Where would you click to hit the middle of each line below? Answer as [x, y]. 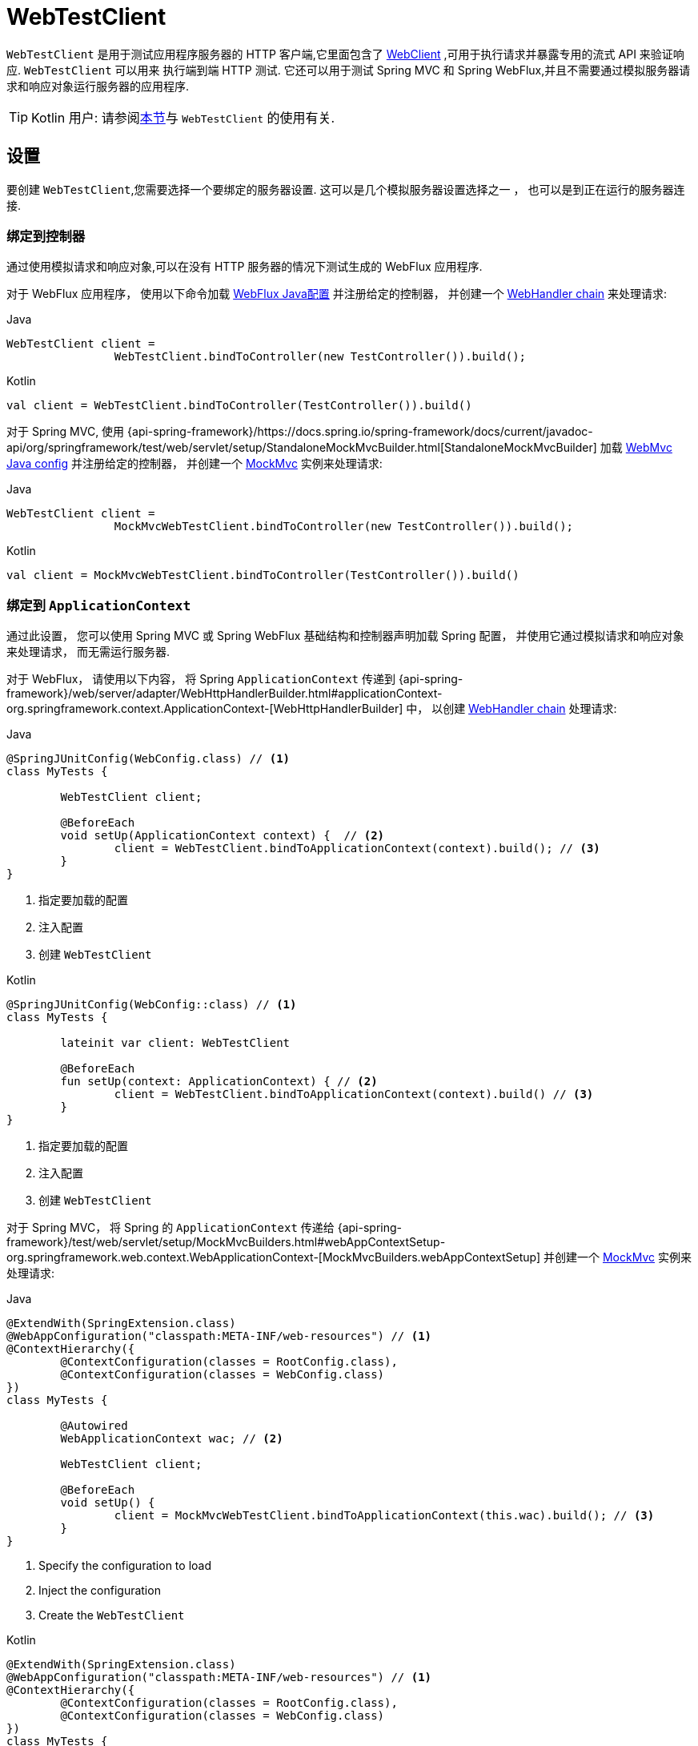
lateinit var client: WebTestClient [175, 1043]
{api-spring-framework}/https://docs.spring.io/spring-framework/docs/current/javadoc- [360, 432]
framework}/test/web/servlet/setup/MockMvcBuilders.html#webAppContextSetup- [226, 1242]
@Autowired [94, 1426]
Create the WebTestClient [112, 1615]
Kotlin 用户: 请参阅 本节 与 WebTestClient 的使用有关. [183, 117]
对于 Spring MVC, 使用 [66, 432]
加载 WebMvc [636, 448]
